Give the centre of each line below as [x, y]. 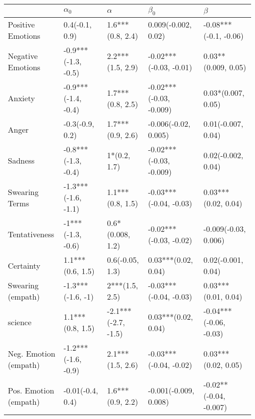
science [20, 322]
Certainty [24, 265]
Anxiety [22, 98]
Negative [23, 56]
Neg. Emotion [32, 353]
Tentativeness [31, 234]
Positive [21, 25]
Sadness [21, 161]
